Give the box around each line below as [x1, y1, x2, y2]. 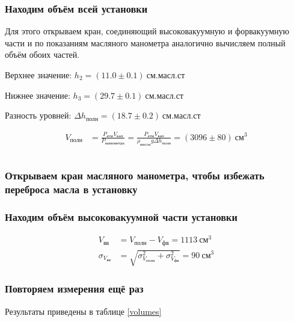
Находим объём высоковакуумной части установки [5, 209, 237, 224]
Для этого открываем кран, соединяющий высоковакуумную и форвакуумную [5, 25, 290, 37]
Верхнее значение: [5, 69, 72, 81]
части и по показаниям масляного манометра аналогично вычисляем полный [5, 36, 286, 49]
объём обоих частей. [5, 48, 80, 61]
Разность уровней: [5, 109, 72, 122]
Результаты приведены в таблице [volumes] [5, 305, 162, 317]
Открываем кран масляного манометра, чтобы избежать [5, 168, 265, 183]
